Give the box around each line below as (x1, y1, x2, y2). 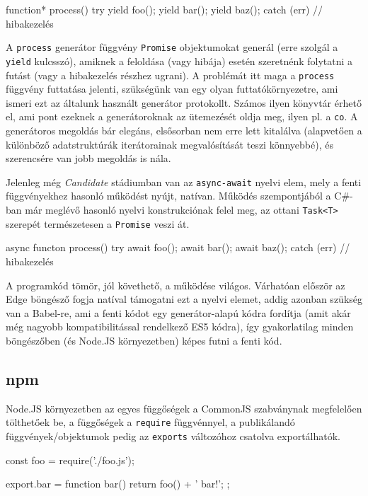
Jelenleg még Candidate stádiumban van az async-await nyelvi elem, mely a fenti (6, 174, 362, 189)
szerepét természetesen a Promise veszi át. (6, 216, 190, 231)
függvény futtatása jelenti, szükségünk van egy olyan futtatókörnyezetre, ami (6, 81, 338, 96)
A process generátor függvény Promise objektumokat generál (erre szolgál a (6, 40, 338, 54)
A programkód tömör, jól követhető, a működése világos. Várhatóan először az (6, 277, 345, 292)
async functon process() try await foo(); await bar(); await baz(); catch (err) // (6, 240, 350, 255)
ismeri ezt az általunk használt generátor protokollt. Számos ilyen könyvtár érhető (6, 95, 362, 110)
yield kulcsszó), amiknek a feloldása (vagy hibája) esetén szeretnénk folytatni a (6, 53, 353, 68)
